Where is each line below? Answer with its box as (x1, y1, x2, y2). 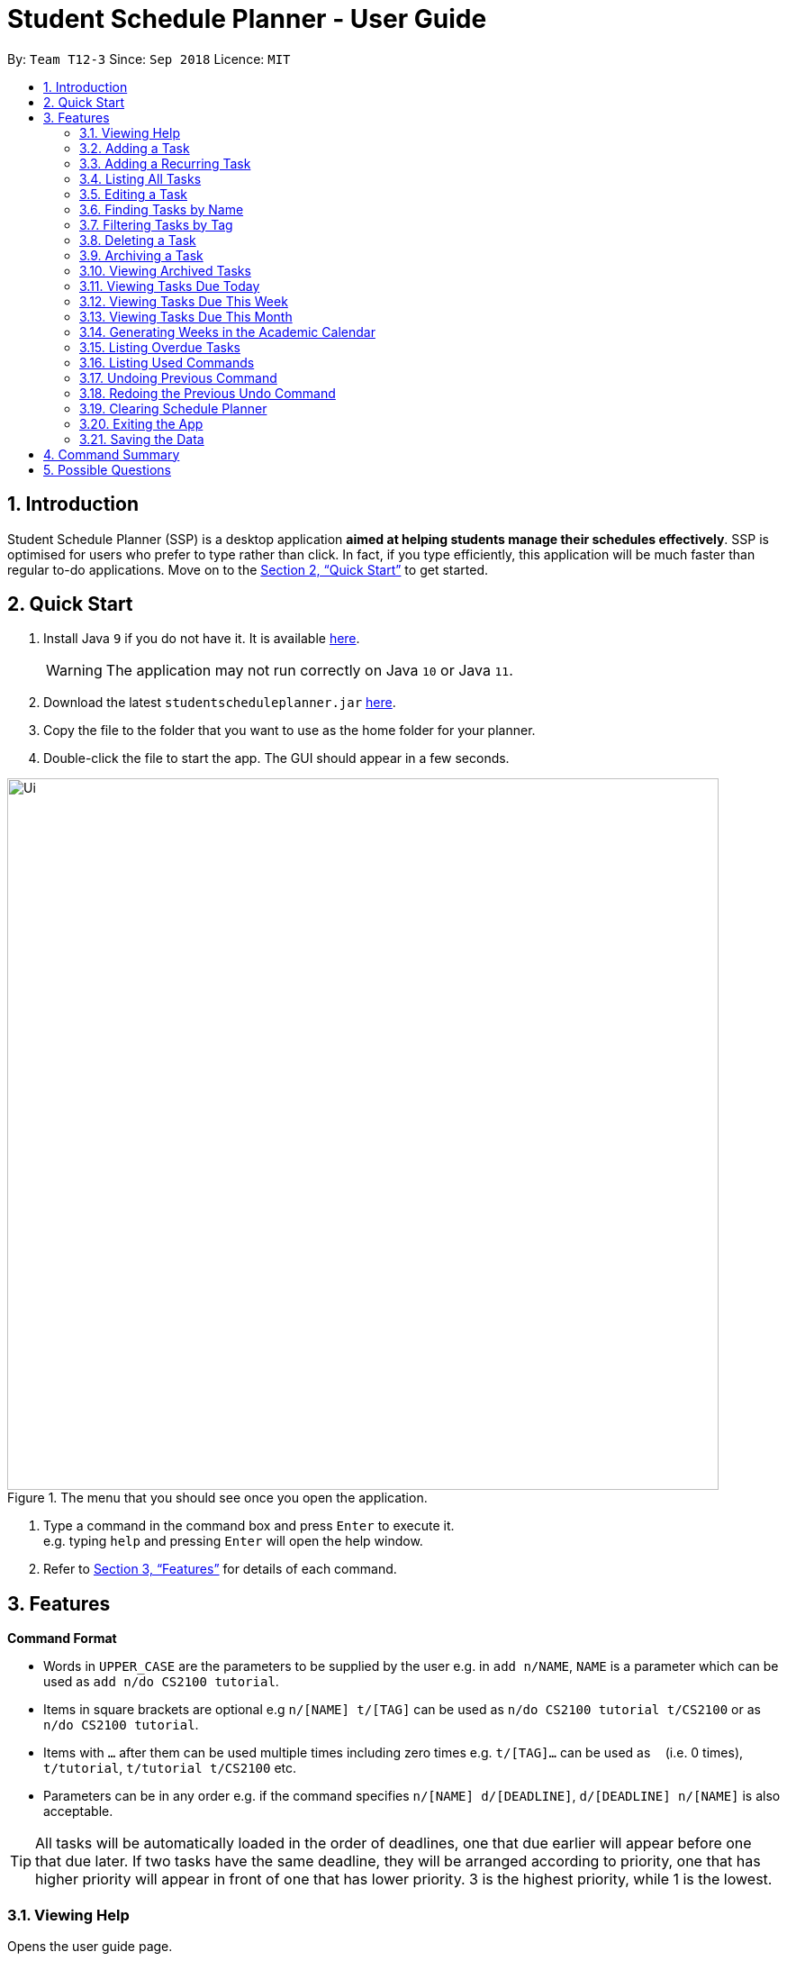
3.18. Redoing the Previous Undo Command (79, 385, 336, 401)
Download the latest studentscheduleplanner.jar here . (43, 695, 396, 711)
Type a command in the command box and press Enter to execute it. (43, 1518, 455, 1534)
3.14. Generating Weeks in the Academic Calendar (79, 323, 375, 340)
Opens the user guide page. (7, 1938, 173, 1955)
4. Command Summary (43, 446, 180, 462)
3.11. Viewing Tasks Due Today (79, 277, 260, 294)
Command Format (7, 1630, 117, 1647)
